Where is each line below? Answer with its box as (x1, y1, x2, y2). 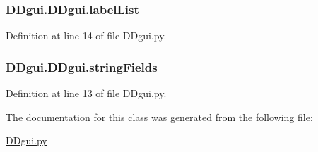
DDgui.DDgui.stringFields (6, 58, 158, 75)
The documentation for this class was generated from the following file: (6, 109, 313, 124)
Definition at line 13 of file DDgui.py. (6, 86, 167, 101)
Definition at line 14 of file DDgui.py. (6, 28, 167, 43)
